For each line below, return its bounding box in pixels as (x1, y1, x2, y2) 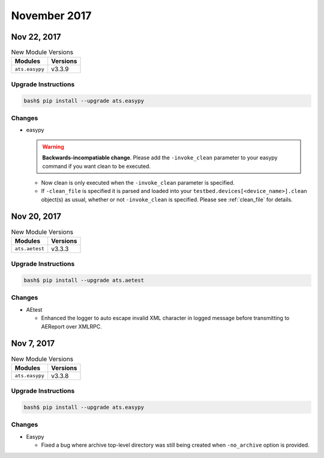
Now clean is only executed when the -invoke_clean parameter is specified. (41, 179, 235, 186)
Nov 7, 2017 (11, 339, 55, 349)
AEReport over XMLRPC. (41, 323, 102, 330)
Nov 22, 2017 (11, 32, 61, 42)
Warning (42, 143, 64, 150)
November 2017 (11, 9, 92, 22)
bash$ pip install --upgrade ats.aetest (23, 277, 144, 284)
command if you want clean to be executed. (42, 162, 151, 170)
